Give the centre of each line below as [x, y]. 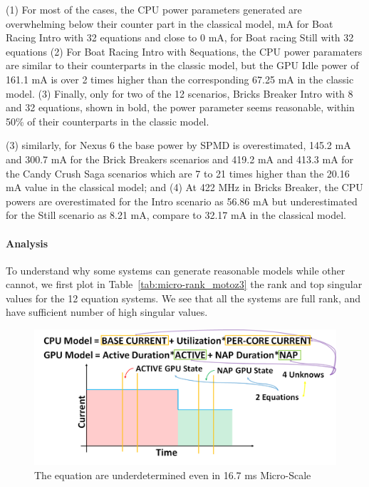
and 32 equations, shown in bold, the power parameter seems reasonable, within [180, 107]
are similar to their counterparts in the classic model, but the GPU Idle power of [182, 65]
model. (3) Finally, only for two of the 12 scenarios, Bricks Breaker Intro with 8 [180, 93]
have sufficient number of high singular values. [107, 312]
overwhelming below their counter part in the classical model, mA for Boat [170, 23]
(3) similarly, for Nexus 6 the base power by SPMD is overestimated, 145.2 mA [178, 145]
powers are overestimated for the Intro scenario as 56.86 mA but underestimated [182, 201]
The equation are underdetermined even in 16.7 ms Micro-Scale [173, 475]
